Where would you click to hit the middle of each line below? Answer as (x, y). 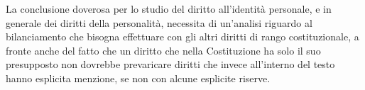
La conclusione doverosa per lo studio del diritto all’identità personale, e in (169, 9)
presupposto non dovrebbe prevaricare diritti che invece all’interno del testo (170, 64)
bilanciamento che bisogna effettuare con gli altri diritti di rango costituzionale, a (182, 36)
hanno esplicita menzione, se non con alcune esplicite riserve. (138, 78)
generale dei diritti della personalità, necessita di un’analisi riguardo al (159, 22)
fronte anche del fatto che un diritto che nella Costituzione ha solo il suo (163, 50)
